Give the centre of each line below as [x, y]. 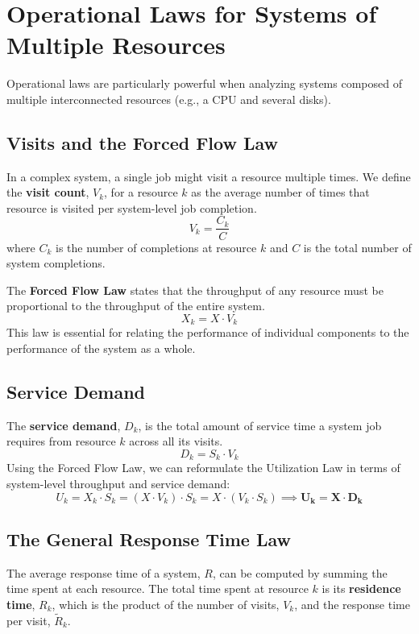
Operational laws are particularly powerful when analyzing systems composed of [204, 83]
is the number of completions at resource [156, 247]
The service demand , [64, 425]
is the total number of [357, 247]
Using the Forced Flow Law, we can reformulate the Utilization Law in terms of [203, 468]
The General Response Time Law [149, 539]
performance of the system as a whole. [101, 348]
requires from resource [61, 441]
